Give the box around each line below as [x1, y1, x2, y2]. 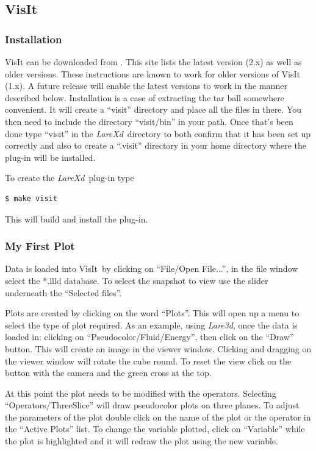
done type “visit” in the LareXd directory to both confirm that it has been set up [5, 127, 311, 140]
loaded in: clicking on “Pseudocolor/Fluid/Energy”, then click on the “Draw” [5, 330, 294, 343]
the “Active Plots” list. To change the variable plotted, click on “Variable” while [5, 422, 305, 435]
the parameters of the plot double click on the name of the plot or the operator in [5, 410, 311, 423]
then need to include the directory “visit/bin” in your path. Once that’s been [5, 115, 293, 127]
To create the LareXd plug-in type [5, 171, 134, 184]
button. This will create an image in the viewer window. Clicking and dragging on [5, 342, 312, 355]
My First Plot [5, 238, 75, 254]
